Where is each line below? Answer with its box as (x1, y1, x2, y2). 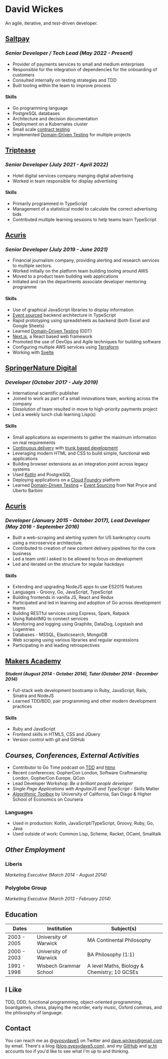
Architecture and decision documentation (12, 115, 98, 121)
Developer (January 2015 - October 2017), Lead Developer (5, 517, 150, 524)
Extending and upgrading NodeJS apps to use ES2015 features (12, 584, 142, 590)
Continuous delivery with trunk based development (12, 445, 118, 451)
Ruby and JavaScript (12, 726, 56, 732)
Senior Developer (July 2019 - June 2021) (5, 246, 108, 253)
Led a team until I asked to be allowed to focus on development (12, 556, 143, 562)
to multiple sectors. (12, 263, 52, 269)
